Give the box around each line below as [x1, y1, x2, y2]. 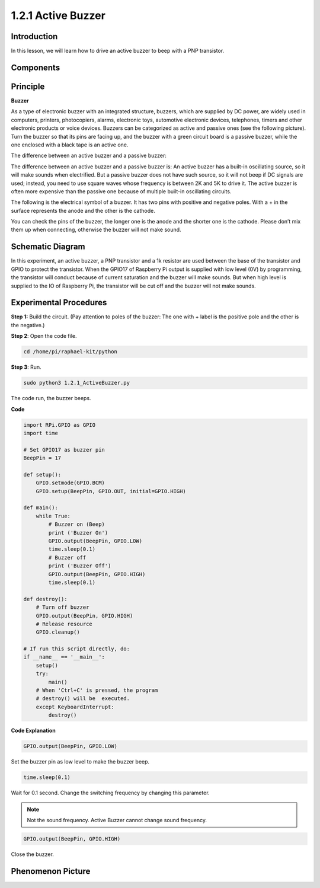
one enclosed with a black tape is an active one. [11, 141, 129, 148]
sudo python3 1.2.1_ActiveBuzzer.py [23, 379, 130, 386]
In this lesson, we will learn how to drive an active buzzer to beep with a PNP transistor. [11, 47, 225, 55]
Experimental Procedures [11, 298, 107, 308]
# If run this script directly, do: [23, 646, 130, 652]
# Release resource [36, 620, 93, 627]
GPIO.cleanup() [36, 629, 80, 635]
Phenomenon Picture [11, 866, 91, 876]
